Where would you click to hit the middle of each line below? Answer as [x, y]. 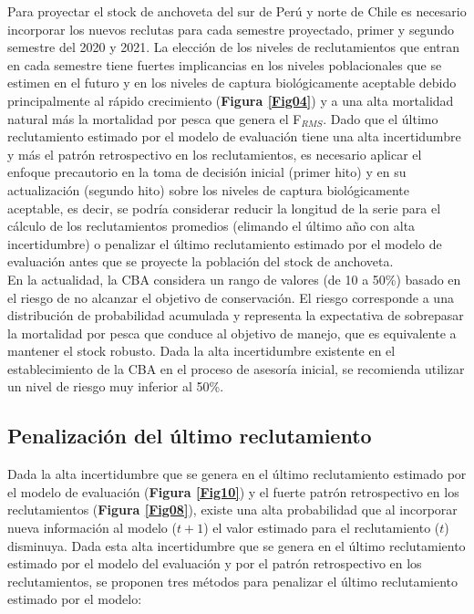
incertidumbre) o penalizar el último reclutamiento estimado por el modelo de [225, 243]
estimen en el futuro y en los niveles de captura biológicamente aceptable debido [232, 83]
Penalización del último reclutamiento [190, 436]
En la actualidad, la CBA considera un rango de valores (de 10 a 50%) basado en [234, 279]
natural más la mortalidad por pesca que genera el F [155, 118]
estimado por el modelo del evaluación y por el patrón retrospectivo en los [215, 563]
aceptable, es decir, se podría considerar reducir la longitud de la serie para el [224, 208]
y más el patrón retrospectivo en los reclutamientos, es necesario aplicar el [215, 154]
